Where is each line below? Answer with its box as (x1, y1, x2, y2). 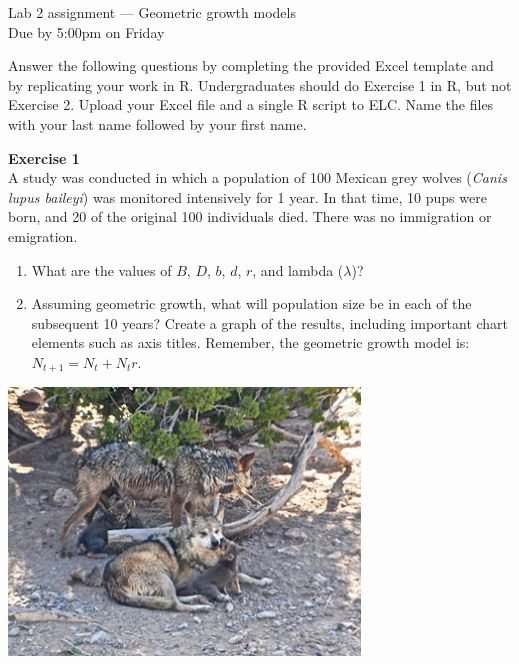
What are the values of (31, 259, 172, 280)
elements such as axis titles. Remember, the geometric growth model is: (31, 332, 470, 353)
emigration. (8, 225, 78, 246)
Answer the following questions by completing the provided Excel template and (8, 55, 494, 76)
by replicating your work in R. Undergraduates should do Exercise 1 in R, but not (8, 74, 512, 95)
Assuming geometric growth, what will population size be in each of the (31, 293, 472, 314)
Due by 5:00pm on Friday (8, 21, 165, 42)
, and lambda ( (252, 259, 344, 280)
